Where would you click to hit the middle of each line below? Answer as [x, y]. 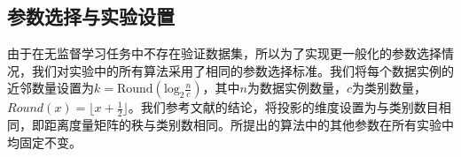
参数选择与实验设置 [91, 16]
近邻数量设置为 [51, 88]
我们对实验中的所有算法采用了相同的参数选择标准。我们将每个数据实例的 [242, 70]
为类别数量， [390, 88]
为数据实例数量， [297, 88]
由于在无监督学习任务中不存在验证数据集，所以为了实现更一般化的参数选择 [224, 53]
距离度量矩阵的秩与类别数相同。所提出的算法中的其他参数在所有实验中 [249, 125]
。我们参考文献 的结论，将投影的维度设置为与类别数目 [283, 107]
